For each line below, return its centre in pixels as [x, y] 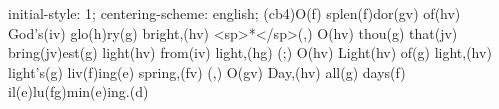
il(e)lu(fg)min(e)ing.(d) [78, 91]
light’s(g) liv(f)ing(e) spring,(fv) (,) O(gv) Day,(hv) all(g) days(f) [207, 71]
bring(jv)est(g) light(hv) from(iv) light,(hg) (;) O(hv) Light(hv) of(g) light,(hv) [250, 52]
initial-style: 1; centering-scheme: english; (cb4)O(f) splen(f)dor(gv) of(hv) [234, 13]
